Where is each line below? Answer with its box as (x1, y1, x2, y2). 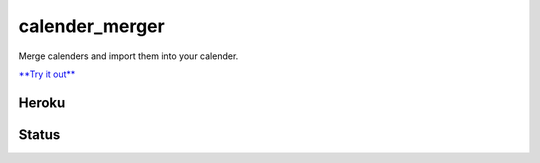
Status (18, 126, 61, 143)
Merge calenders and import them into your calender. (18, 50, 239, 62)
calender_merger (18, 15, 165, 37)
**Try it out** (18, 68, 76, 80)
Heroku (18, 94, 66, 111)
